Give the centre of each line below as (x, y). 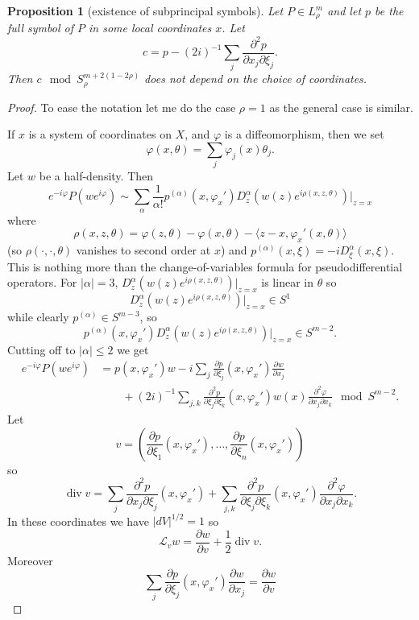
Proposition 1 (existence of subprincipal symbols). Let (145, 10)
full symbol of (40, 28)
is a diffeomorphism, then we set (304, 134)
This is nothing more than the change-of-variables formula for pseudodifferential (205, 266)
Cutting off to (41, 349)
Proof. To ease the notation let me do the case (122, 107)
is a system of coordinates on (100, 134)
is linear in (287, 282)
